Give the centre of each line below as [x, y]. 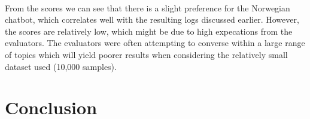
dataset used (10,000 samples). [61, 66]
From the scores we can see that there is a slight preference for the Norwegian [148, 7]
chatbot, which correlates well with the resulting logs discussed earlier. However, [152, 19]
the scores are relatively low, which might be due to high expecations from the [149, 31]
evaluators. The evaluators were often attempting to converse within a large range [155, 43]
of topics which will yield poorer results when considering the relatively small [146, 54]
